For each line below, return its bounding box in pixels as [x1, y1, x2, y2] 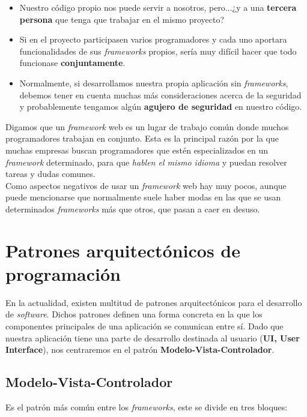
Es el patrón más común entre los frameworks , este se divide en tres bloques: [5, 400, 288, 413]
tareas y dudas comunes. [5, 167, 96, 180]
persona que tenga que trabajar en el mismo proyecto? [19, 13, 225, 25]
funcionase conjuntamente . [19, 56, 126, 69]
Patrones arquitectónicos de [5, 238, 240, 262]
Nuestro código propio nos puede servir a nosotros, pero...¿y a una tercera [19, 1, 297, 13]
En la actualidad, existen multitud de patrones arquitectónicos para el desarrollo [5, 296, 302, 308]
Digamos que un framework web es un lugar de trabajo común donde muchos [5, 120, 289, 133]
